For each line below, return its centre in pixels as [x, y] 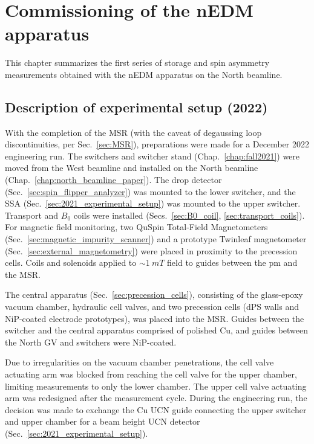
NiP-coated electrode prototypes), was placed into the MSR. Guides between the [155, 318]
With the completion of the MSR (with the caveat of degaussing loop [133, 132]
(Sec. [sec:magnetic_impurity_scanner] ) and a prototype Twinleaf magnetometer [156, 239]
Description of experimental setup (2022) [136, 107]
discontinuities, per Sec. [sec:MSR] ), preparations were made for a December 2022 [157, 144]
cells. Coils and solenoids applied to [71, 262]
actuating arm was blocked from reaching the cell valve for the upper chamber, [151, 374]
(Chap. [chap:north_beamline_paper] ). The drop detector [113, 180]
